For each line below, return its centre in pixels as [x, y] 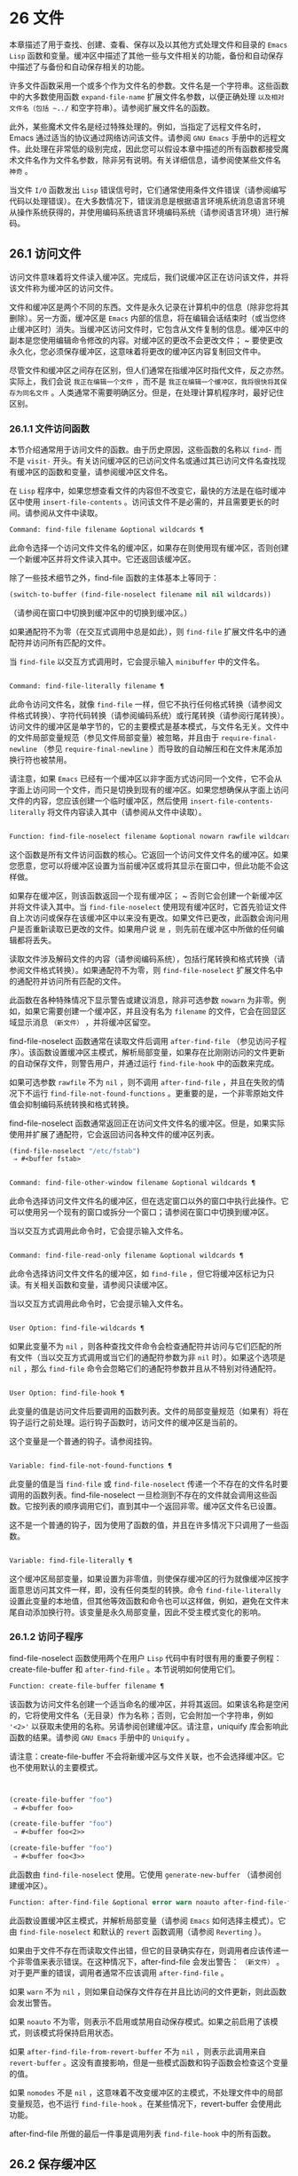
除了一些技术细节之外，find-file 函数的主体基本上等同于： [114, 577]
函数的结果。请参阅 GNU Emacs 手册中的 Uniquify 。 [102, 1737]
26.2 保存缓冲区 [53, 2164]
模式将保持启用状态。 [78, 2032]
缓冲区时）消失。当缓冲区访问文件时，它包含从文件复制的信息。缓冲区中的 [153, 328]
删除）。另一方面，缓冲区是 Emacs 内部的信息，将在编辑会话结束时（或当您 [144, 318]
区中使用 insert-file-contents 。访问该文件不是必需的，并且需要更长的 [141, 502]
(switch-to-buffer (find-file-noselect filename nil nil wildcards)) [141, 594]
